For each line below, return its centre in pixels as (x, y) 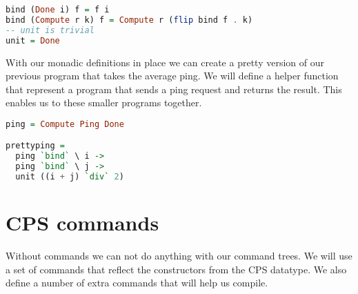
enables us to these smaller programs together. (104, 102)
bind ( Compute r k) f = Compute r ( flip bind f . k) (129, 20)
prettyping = (35, 146)
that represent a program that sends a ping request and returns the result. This (174, 89)
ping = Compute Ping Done (65, 124)
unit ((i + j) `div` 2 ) (70, 177)
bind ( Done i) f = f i (58, 10)
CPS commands (82, 223)
